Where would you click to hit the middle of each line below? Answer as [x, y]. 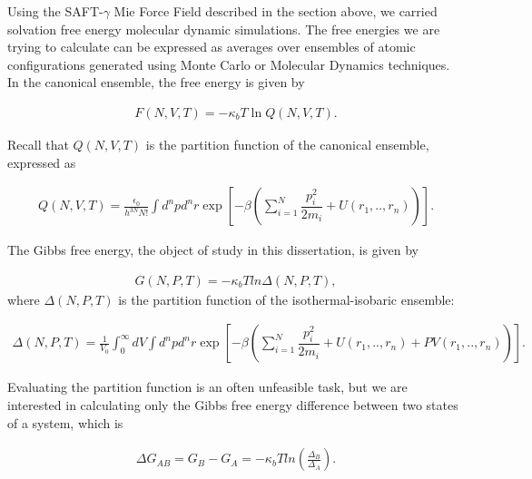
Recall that [38, 144]
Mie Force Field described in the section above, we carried [276, 11]
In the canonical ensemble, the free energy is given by [156, 82]
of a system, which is [65, 422]
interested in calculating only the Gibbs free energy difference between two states [233, 405]
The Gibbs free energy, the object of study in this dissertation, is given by [213, 250]
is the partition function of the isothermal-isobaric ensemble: [286, 299]
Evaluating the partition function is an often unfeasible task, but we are [207, 387]
